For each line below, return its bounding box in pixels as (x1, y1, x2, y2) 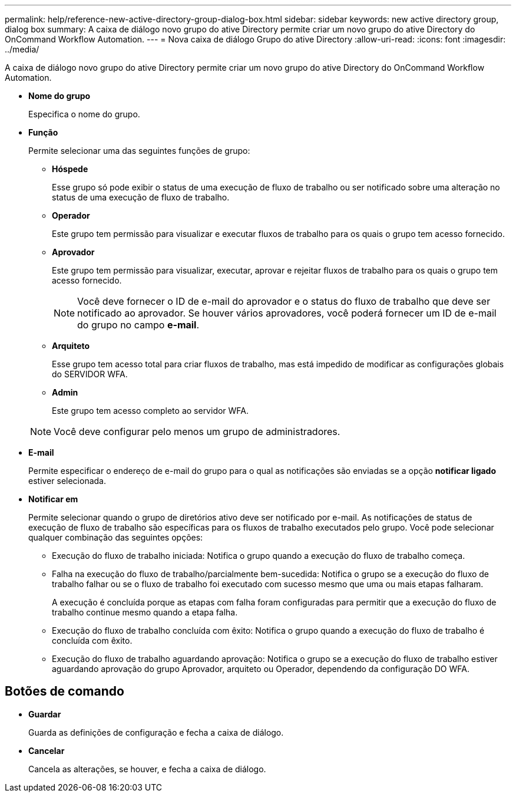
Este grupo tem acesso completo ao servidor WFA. (52, 406, 249, 416)
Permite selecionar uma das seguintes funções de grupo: (28, 146, 250, 156)
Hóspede (52, 164, 88, 174)
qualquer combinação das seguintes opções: (28, 532, 203, 542)
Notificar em (28, 494, 78, 504)
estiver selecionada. (28, 476, 106, 486)
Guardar (28, 709, 61, 719)
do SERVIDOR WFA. (52, 369, 128, 379)
